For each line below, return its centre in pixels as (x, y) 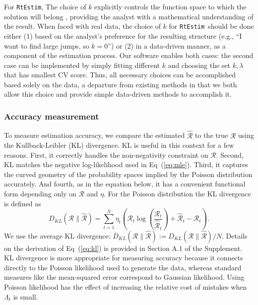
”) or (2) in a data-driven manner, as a (167, 45)
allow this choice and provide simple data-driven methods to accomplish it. (118, 94)
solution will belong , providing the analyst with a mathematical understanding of (129, 16)
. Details (235, 235)
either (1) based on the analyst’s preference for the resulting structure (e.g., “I (123, 35)
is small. (26, 296)
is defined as (23, 203)
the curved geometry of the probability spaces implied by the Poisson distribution (128, 174)
